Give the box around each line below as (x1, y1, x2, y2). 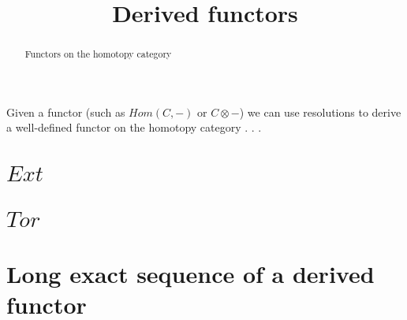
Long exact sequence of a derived (6, 257, 375, 289)
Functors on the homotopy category (24, 47, 172, 61)
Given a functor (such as (6, 103, 125, 120)
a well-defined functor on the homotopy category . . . (6, 119, 262, 136)
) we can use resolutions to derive (239, 103, 401, 120)
